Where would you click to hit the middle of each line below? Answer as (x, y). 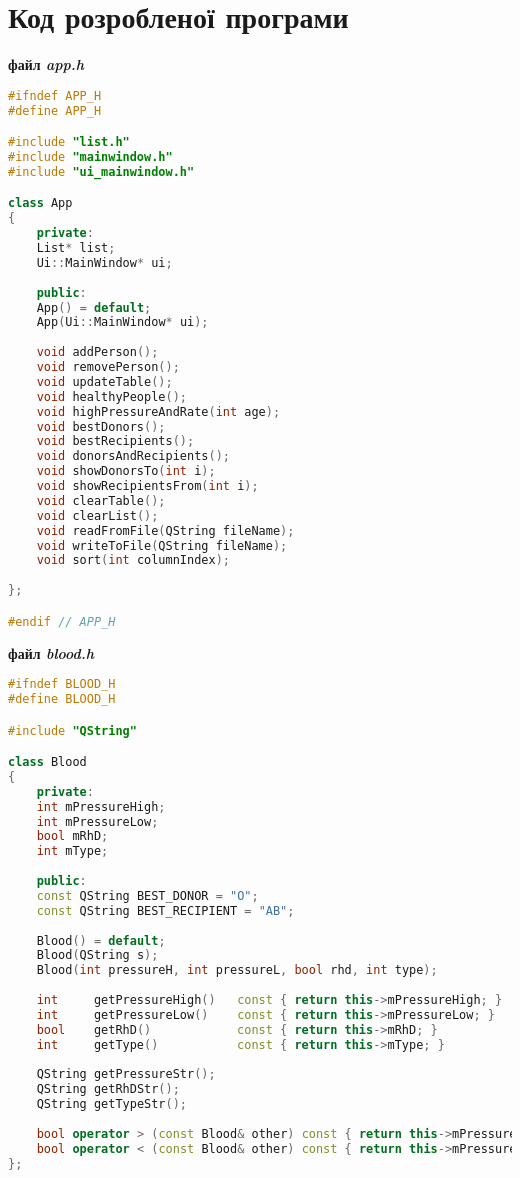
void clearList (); (97, 515)
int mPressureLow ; (97, 821)
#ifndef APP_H (55, 95)
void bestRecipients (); (115, 441)
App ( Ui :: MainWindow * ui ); (122, 322)
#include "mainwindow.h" (90, 157)
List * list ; (76, 248)
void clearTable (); (101, 500)
